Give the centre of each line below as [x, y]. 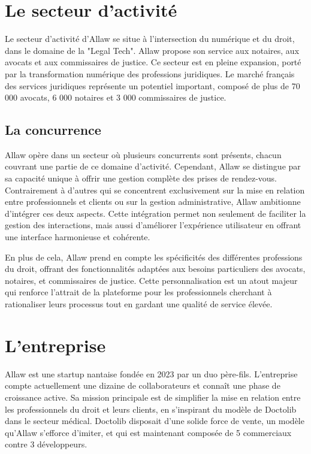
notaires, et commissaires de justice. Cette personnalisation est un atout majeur [151, 280]
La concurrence [53, 130]
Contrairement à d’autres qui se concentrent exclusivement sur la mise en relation [155, 190]
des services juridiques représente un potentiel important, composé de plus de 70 [153, 85]
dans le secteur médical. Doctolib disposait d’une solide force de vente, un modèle [155, 421]
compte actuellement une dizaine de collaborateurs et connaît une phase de [143, 385]
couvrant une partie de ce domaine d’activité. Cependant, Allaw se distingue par [153, 166]
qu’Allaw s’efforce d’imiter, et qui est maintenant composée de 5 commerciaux [148, 432]
